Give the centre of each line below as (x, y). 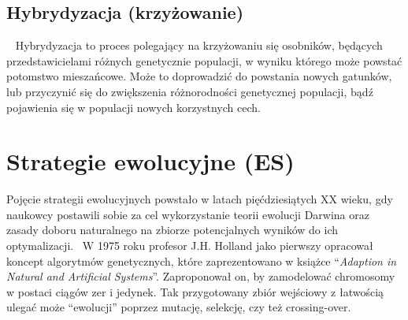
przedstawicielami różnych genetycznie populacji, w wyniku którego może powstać (204, 60)
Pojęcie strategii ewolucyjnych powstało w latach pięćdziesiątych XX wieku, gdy (200, 199)
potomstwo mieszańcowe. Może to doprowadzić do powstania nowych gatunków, (199, 76)
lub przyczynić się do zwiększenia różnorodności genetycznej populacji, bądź (190, 91)
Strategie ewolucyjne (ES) (150, 161)
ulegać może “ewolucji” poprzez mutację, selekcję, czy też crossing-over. (179, 307)
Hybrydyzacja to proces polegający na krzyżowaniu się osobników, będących (199, 45)
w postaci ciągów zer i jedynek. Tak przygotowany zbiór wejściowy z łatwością (195, 291)
